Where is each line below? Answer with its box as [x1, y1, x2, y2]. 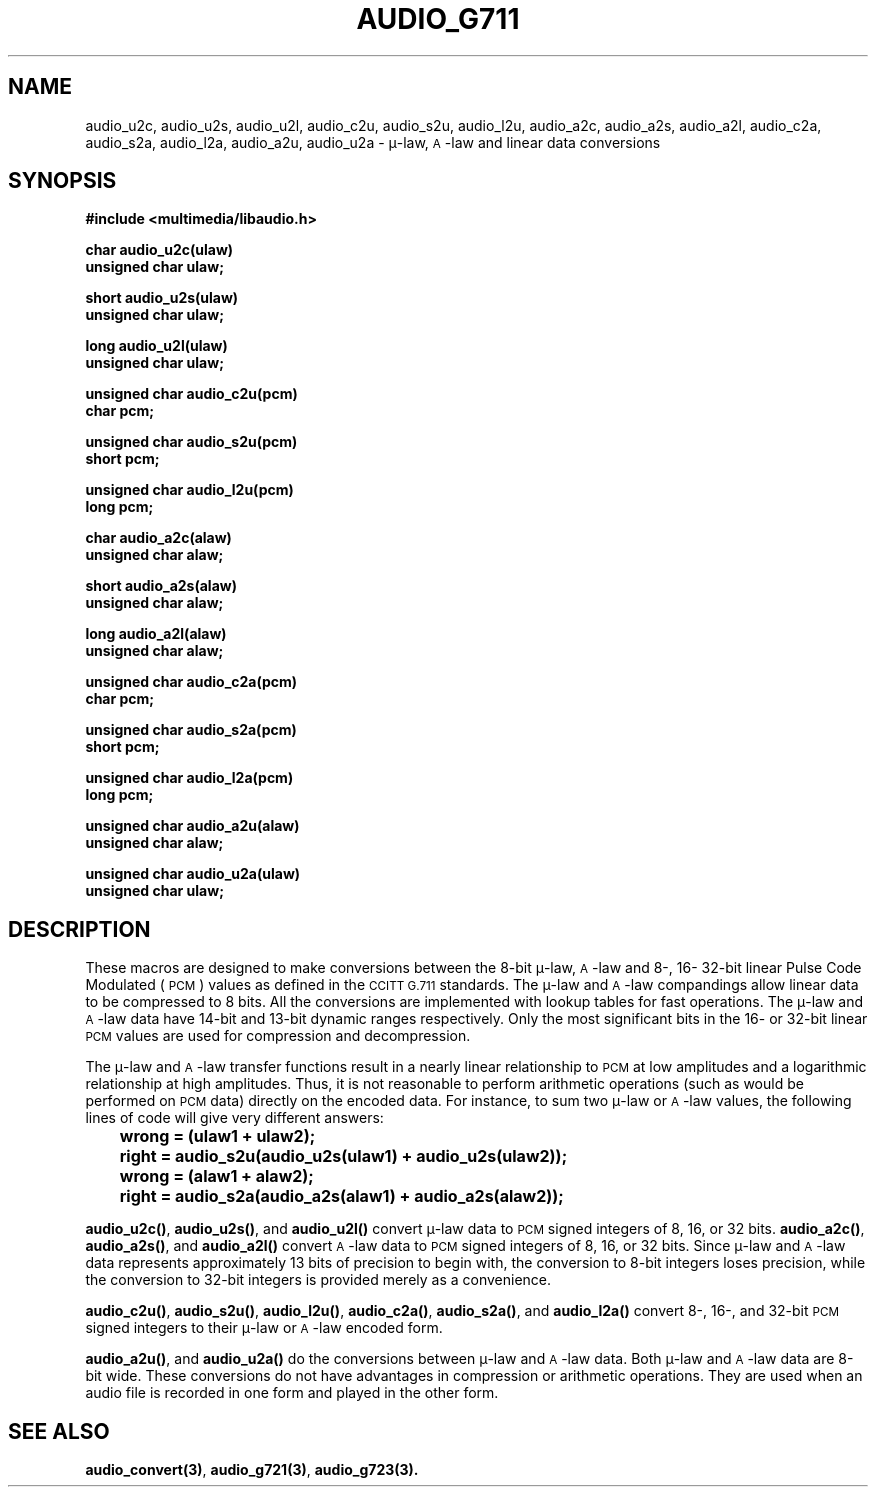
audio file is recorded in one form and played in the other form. [85, 1384, 499, 1402]
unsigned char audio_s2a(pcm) [85, 721, 297, 739]
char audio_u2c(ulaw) [85, 241, 234, 259]
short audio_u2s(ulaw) [85, 289, 239, 307]
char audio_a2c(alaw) [85, 529, 232, 547]
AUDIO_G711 [356, 2, 520, 36]
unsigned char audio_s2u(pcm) [85, 433, 298, 451]
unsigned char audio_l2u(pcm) [85, 481, 294, 499]
